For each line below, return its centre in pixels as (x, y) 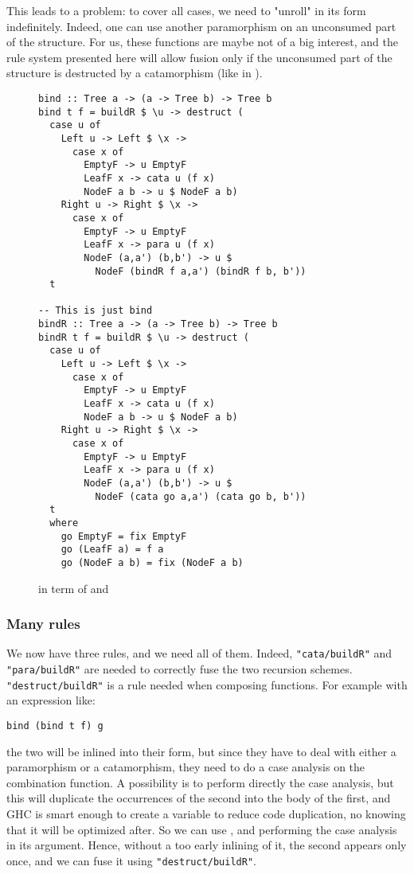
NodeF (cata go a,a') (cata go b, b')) (201, 496)
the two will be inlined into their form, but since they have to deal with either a (201, 751)
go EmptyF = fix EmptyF (124, 536)
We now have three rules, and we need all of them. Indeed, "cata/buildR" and (199, 653)
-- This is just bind (96, 311)
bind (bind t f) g (55, 726)
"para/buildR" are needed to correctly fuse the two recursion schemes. (180, 669)
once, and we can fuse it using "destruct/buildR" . (131, 860)
